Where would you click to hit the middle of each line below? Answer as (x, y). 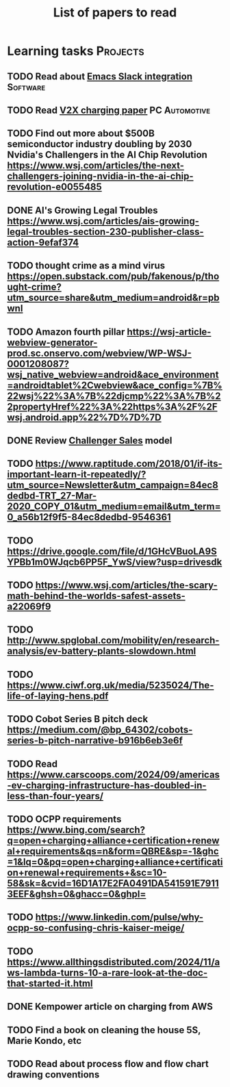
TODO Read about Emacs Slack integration (100, 76)
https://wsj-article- (169, 332)
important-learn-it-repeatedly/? (77, 475)
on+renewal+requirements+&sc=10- (87, 873)
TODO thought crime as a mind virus (86, 266)
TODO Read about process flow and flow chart (108, 1064)
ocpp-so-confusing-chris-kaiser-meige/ (96, 928)
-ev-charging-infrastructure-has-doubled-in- (107, 785)
